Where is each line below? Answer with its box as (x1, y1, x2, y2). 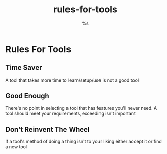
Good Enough (5, 92, 49, 100)
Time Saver (5, 63, 42, 72)
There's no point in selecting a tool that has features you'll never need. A (5, 105, 157, 111)
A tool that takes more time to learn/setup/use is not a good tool (5, 77, 139, 83)
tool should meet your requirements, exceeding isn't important (5, 110, 136, 117)
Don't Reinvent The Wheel (5, 125, 90, 134)
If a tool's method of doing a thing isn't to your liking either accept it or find (5, 138, 162, 145)
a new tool (5, 144, 27, 150)
